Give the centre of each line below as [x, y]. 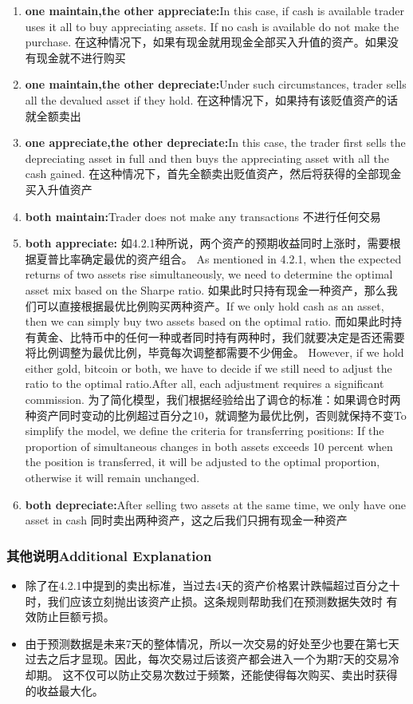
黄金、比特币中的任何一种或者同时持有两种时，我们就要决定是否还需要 [220, 336]
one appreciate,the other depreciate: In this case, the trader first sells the [215, 142]
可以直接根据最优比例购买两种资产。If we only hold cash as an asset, [210, 305]
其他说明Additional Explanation [109, 555]
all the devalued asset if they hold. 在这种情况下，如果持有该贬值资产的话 [212, 99]
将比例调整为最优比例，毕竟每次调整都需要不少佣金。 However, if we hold [214, 352]
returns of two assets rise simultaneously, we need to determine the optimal [209, 274]
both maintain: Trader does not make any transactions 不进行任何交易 [203, 216]
